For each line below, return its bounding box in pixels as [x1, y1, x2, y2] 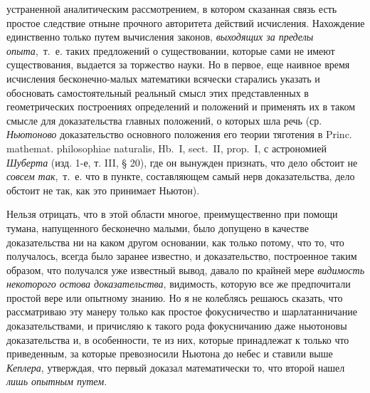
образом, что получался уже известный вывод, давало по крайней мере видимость [6, 262, 365, 277]
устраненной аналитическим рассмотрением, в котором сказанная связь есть [6, 1, 337, 16]
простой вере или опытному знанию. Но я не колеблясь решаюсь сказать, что [6, 290, 343, 305]
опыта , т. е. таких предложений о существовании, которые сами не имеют [6, 43, 335, 58]
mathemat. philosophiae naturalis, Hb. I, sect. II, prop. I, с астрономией [6, 140, 327, 155]
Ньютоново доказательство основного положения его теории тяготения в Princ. [6, 127, 352, 142]
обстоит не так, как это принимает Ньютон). [6, 182, 200, 197]
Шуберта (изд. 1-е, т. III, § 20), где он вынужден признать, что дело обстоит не [6, 154, 358, 169]
